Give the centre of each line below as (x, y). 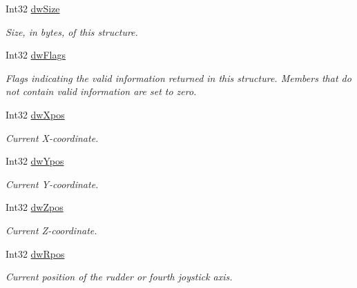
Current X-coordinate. (52, 137)
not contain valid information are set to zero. (101, 91)
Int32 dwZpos (35, 207)
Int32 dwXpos (35, 114)
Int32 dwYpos (35, 161)
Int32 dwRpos (35, 253)
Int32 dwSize (33, 8)
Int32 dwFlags (36, 55)
